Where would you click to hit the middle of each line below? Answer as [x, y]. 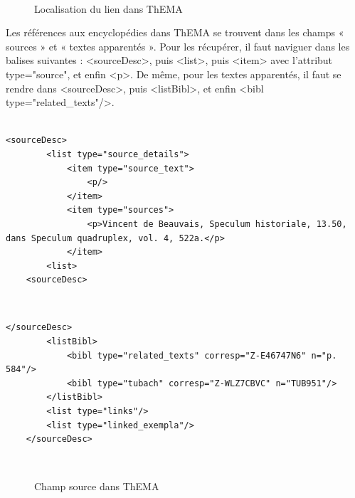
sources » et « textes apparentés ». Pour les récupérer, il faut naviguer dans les [178, 46]
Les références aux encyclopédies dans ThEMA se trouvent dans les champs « [175, 32]
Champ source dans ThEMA [97, 486]
